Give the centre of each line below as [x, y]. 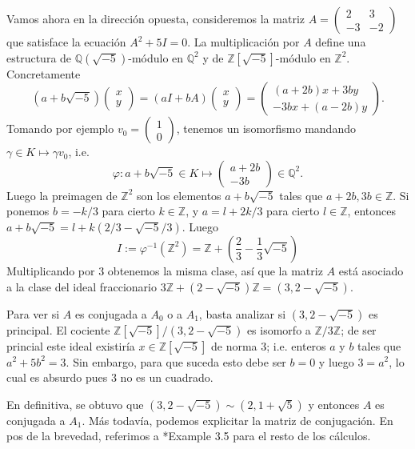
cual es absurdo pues [57, 377]
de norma [234, 345]
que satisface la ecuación [66, 42]
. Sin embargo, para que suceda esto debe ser [176, 361]
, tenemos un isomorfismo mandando [266, 128]
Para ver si [33, 313]
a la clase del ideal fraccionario [82, 286]
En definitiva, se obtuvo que [75, 404]
